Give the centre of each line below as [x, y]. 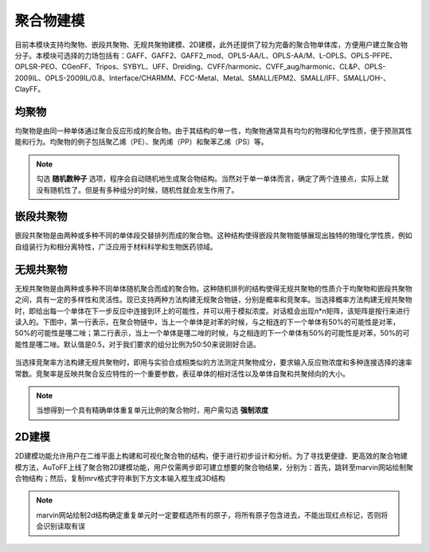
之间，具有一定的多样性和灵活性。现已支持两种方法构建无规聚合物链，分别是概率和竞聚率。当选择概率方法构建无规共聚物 [213, 299]
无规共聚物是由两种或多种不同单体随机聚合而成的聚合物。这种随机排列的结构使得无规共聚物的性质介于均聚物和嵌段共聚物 [213, 288]
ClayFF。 [30, 89]
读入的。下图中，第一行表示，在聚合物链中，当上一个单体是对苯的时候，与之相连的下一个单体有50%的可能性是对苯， [207, 322]
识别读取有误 [64, 527]
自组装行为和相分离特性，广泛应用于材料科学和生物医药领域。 [116, 246]
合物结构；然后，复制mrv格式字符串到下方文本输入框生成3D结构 [120, 478]
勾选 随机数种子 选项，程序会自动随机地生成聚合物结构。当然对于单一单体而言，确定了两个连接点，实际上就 [213, 178]
